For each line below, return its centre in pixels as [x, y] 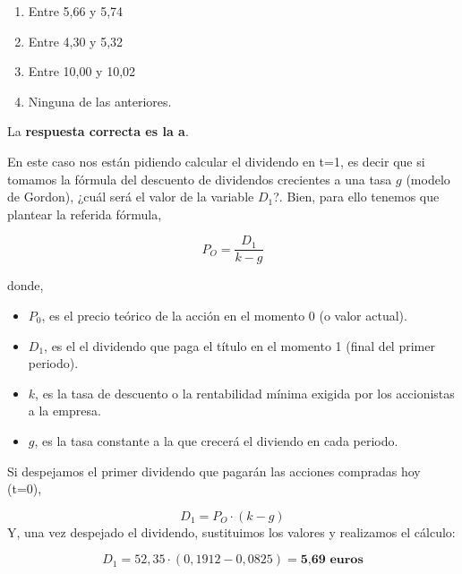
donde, [26, 285]
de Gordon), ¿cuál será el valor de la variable [131, 197]
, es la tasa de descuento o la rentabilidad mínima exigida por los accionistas [245, 393]
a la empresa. [64, 411]
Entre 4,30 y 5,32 [76, 41]
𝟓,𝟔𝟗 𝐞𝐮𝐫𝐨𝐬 [332, 560]
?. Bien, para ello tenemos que [356, 197]
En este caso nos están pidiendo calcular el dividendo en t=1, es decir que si [216, 161]
